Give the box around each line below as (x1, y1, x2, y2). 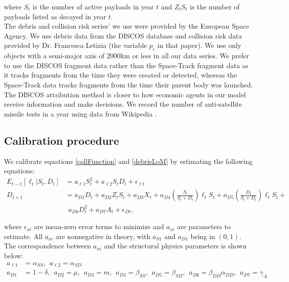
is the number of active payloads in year (33, 1, 154, 11)
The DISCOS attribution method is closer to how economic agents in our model (4, 89, 246, 99)
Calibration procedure (4, 132, 120, 148)
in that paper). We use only (157, 40, 242, 50)
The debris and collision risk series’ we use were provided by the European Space (4, 21, 249, 31)
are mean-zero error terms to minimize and (34, 221, 164, 232)
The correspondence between (4, 241, 91, 251)
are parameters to (177, 221, 231, 232)
